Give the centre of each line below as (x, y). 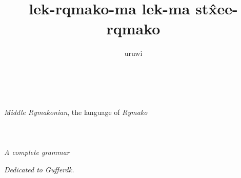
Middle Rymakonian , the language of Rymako (76, 112)
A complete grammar (37, 152)
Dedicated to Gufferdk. (39, 170)
